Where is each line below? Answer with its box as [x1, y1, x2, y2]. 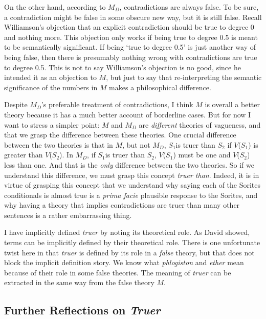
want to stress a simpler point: [4, 119, 100, 130]
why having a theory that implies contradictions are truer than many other [4, 200, 240, 210]
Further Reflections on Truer [4, 302, 161, 318]
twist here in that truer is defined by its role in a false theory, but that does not [4, 247, 255, 257]
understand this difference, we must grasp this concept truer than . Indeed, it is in [4, 169, 259, 180]
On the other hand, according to [4, 2, 106, 12]
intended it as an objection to [4, 72, 97, 83]
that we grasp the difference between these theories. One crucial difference [4, 129, 236, 140]
